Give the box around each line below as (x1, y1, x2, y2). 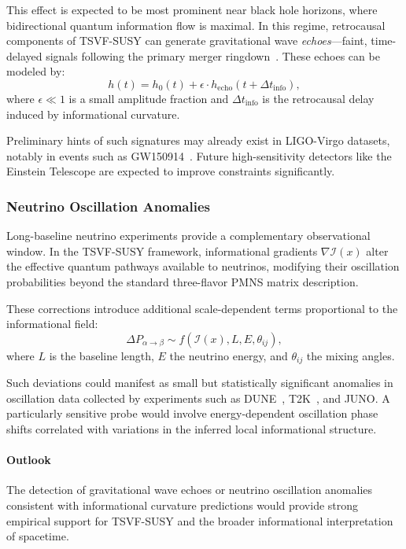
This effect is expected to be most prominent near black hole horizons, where (6, 2, 378, 17)
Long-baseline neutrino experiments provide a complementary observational (6, 227, 371, 244)
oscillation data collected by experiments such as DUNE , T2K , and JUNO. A (6, 389, 390, 406)
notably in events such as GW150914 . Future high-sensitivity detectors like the (6, 147, 392, 164)
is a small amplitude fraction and (68, 90, 229, 106)
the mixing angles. (306, 347, 395, 363)
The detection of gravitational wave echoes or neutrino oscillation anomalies (6, 481, 373, 498)
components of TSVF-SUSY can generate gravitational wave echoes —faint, (6, 32, 367, 49)
